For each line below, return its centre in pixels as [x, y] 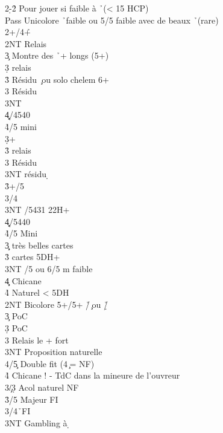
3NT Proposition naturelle [54, 352]
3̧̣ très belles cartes [39, 245]
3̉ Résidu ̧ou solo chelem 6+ [57, 79]
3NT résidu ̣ [27, 174]
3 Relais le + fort [37, 340]
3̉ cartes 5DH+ [33, 257]
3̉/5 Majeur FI [32, 399]
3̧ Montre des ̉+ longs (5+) [57, 55]
